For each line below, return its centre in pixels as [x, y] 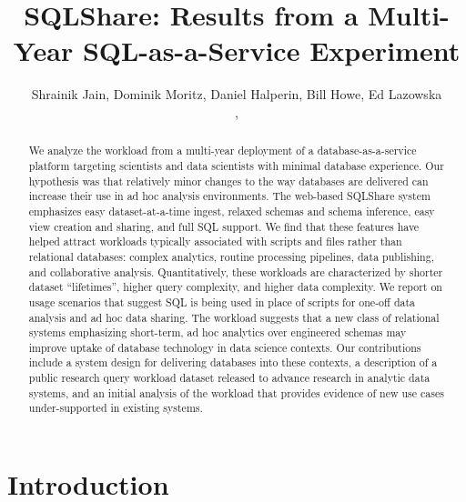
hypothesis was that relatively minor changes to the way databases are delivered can [228, 181]
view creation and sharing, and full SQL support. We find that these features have [224, 226]
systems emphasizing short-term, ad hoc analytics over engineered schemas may [218, 332]
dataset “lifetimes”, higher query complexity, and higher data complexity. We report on [235, 287]
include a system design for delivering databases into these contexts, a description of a [233, 362]
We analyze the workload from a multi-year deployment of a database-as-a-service [223, 151]
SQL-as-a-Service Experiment [271, 50]
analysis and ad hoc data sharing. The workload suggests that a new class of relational [234, 317]
